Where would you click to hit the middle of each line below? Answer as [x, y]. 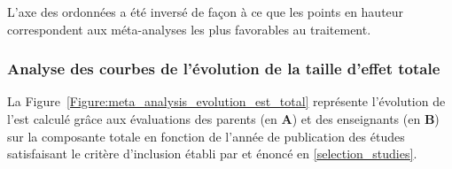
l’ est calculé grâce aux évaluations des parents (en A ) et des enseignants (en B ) [223, 119]
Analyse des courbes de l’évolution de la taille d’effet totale [224, 69]
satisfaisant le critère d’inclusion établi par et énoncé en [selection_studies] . [212, 154]
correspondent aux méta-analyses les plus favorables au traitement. [189, 29]
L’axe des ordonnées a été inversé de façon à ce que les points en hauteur [206, 12]
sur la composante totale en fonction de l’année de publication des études [206, 136]
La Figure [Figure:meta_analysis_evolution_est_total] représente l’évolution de [226, 101]
